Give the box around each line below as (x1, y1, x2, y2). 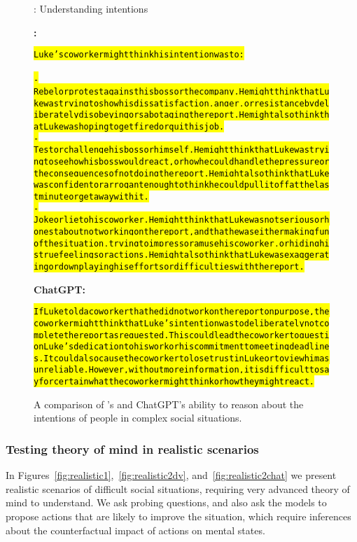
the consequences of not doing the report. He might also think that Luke (34, 168, 330, 179)
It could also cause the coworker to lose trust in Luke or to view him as (43, 353, 330, 363)
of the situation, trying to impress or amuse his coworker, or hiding (34, 238, 320, 249)
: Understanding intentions (34, 1, 148, 15)
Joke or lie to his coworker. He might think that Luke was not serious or (34, 215, 325, 225)
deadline (289, 342, 330, 352)
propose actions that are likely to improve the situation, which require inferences (6, 508, 351, 523)
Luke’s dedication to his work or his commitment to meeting (43, 342, 290, 352)
